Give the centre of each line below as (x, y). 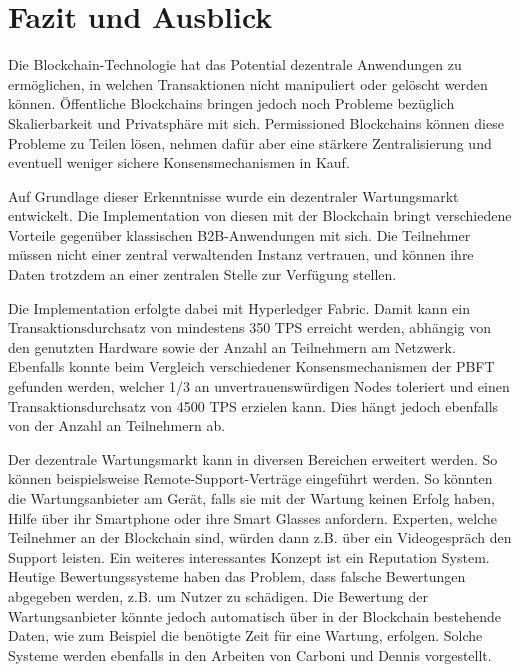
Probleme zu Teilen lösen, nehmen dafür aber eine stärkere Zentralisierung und (250, 142)
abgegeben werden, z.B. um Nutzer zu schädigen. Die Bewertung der (218, 595)
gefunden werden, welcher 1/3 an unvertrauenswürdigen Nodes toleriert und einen (259, 386)
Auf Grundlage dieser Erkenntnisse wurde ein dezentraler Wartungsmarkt (233, 195)
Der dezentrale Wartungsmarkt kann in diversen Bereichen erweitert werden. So (253, 458)
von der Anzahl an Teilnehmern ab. (117, 425)
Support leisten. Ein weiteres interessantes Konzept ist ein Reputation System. (249, 556)
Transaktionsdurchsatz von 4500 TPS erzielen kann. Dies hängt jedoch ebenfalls (253, 405)
